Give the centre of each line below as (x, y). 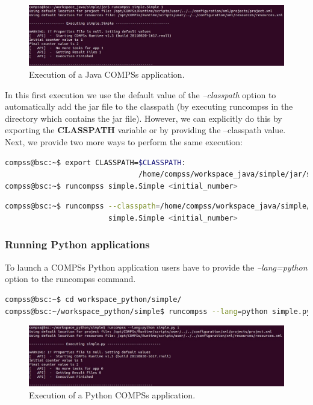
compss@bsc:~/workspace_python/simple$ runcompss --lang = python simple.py (158, 311)
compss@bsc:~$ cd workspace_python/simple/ (93, 299)
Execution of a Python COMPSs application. (112, 394)
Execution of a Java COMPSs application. (107, 74)
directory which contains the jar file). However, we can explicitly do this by (144, 118)
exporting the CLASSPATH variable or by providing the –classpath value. (145, 130)
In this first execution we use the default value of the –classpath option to (141, 94)
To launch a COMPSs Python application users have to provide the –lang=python (156, 267)
